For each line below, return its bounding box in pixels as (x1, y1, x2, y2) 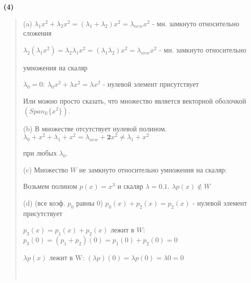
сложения (23, 28, 52, 38)
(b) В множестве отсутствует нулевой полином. (23, 123, 167, 133)
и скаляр (117, 181, 143, 191)
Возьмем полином (23, 181, 77, 191)
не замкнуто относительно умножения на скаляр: (79, 164, 227, 174)
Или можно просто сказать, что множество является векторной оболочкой (23, 95, 246, 106)
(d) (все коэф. (23, 198, 65, 208)
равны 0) (76, 198, 103, 208)
